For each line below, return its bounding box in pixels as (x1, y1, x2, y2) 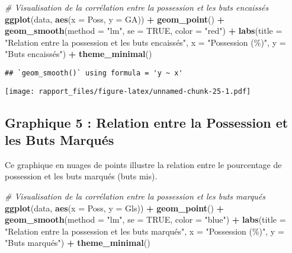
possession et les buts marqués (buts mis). (5, 170, 158, 182)
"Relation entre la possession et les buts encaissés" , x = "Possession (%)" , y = (5, 36, 286, 48)
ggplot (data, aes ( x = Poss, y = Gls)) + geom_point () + (5, 201, 224, 214)
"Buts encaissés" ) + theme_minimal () (5, 48, 152, 60)
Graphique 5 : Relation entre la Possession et (5, 113, 288, 131)
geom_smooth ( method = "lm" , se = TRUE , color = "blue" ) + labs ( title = (5, 213, 286, 226)
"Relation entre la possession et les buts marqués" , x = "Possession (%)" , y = (5, 224, 284, 237)
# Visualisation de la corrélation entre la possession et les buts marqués (5, 190, 266, 203)
